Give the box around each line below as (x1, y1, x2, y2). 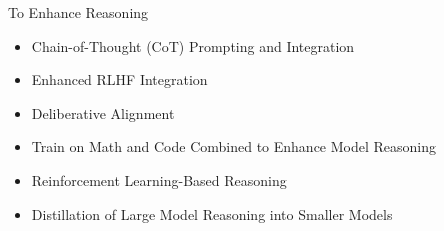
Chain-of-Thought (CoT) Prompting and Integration (31, 35, 355, 56)
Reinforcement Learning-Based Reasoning (31, 169, 287, 190)
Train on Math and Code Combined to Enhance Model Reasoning (31, 136, 437, 157)
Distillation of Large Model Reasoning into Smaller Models (31, 203, 393, 224)
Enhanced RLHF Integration (31, 69, 208, 90)
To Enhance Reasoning (8, 2, 149, 22)
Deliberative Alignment (31, 102, 175, 123)
